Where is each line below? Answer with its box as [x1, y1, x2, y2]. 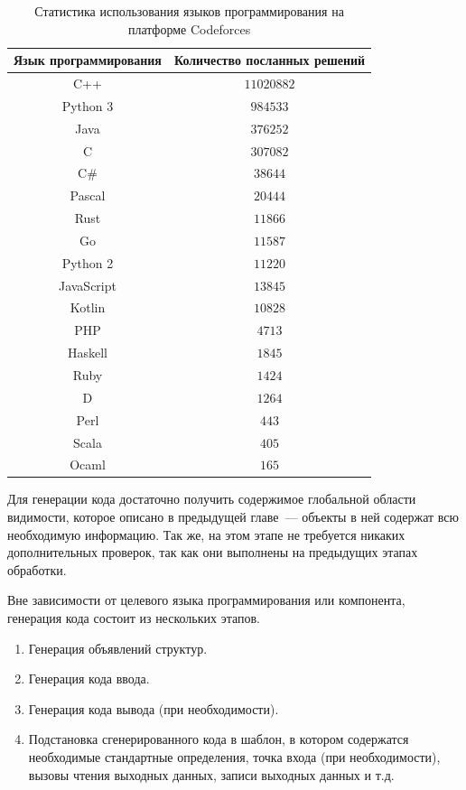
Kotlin [70, 298, 106, 317]
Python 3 [61, 96, 114, 115]
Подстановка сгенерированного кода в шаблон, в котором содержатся [28, 730, 409, 748]
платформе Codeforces [127, 19, 251, 38]
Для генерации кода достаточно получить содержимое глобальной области [7, 489, 416, 508]
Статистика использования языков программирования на [34, 2, 344, 20]
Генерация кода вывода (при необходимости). [28, 699, 279, 718]
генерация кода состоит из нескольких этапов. [7, 609, 260, 627]
